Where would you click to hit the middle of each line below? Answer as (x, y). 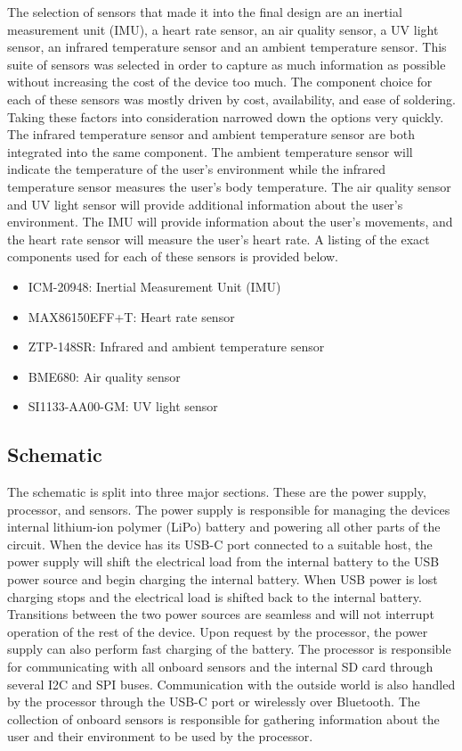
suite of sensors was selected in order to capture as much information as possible (227, 64)
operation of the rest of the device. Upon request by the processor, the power (218, 631)
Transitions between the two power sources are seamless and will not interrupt (221, 614)
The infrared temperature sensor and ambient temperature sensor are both (211, 134)
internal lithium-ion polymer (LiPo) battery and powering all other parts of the (224, 527)
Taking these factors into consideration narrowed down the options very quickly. (226, 116)
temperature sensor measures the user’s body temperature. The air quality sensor (229, 186)
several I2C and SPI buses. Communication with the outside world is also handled (231, 684)
